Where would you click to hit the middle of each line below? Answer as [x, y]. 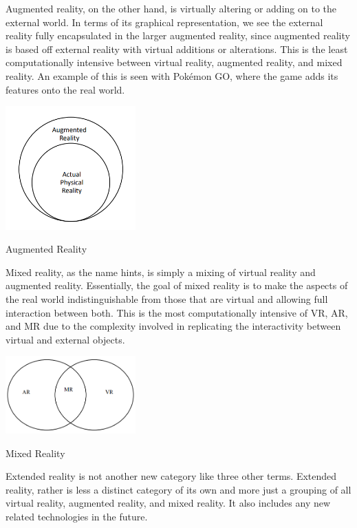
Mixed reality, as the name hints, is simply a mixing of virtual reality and [161, 272]
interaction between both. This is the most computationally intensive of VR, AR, [177, 312]
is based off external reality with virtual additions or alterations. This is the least [177, 49]
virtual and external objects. [65, 339]
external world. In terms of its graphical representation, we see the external [164, 22]
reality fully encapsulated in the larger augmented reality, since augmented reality [178, 35]
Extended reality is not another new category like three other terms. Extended [171, 476]
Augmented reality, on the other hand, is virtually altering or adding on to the [171, 8]
